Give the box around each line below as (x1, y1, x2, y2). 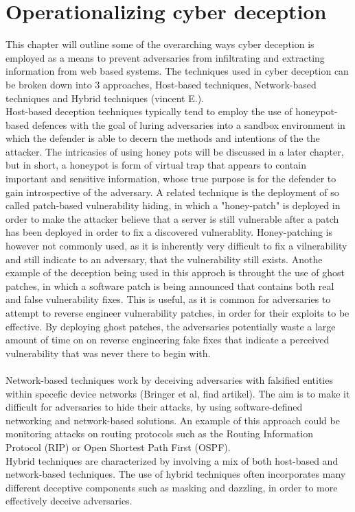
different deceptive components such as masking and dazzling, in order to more (5, 480, 338, 494)
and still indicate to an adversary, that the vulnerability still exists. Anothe (5, 252, 323, 266)
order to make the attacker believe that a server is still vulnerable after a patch (5, 211, 339, 225)
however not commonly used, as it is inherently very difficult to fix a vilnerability (5, 239, 347, 253)
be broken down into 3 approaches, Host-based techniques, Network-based (5, 77, 317, 91)
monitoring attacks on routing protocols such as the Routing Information (5, 426, 313, 441)
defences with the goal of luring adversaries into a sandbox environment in (32, 117, 345, 132)
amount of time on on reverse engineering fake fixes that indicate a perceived (5, 332, 330, 347)
